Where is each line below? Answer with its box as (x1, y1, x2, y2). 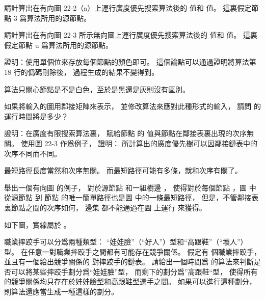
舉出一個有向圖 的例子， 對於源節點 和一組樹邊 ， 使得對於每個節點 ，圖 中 (4, 182, 256, 193)
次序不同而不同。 (4, 148, 61, 158)
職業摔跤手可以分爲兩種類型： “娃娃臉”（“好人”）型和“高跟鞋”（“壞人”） (4, 236, 248, 247)
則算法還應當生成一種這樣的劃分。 (4, 286, 118, 297)
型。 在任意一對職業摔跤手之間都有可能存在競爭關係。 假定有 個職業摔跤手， (4, 246, 261, 257)
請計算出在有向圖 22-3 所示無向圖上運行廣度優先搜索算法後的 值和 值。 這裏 (4, 30, 257, 40)
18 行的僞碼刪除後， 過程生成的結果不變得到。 (4, 66, 159, 77)
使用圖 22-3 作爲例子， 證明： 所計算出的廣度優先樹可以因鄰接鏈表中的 (20, 138, 257, 148)
